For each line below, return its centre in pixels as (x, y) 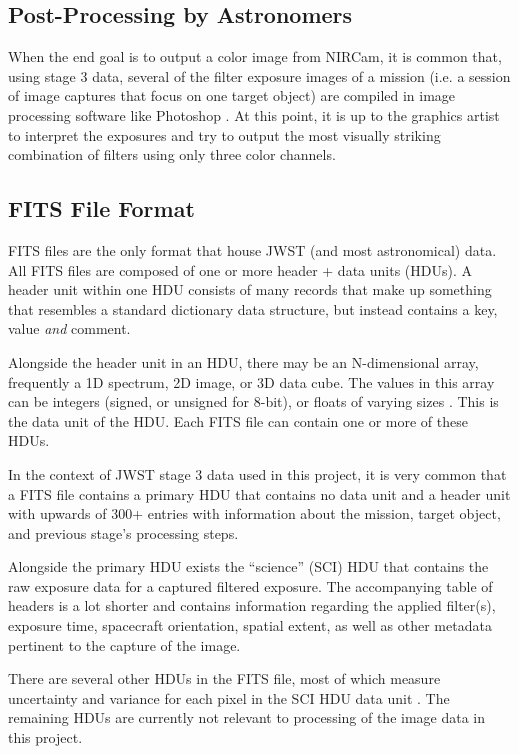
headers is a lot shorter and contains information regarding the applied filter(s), (252, 605)
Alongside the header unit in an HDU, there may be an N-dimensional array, (243, 361)
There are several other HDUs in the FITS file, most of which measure (224, 678)
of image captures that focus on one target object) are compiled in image (232, 95)
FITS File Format (101, 208)
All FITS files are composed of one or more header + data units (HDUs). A (240, 269)
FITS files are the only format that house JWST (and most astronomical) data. (252, 249)
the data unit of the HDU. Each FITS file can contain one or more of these (238, 420)
